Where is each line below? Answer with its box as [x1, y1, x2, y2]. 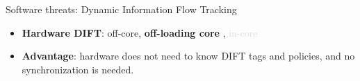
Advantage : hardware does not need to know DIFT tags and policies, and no [22, 48, 355, 63]
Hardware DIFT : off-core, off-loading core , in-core [22, 25, 258, 39]
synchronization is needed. [22, 62, 134, 76]
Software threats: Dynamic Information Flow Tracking [6, 2, 237, 16]
